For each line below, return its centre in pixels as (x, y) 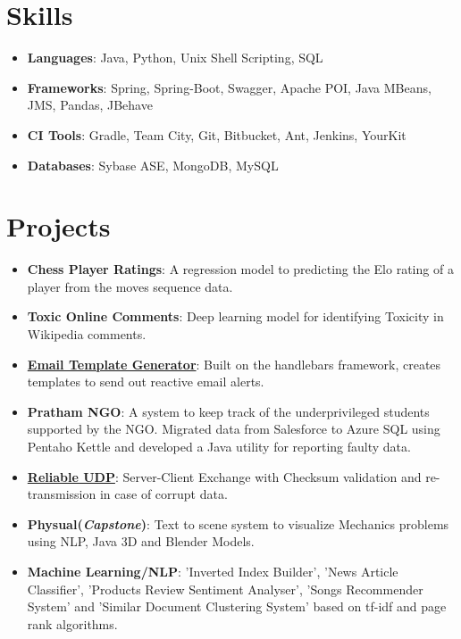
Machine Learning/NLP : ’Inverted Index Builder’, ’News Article (213, 571)
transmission (62, 494)
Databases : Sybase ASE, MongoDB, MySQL (153, 165)
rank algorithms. (72, 623)
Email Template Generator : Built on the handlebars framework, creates (234, 364)
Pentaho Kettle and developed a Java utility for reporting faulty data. (219, 446)
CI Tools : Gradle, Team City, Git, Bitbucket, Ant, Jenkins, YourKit (217, 134)
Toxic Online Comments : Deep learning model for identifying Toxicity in (235, 316)
